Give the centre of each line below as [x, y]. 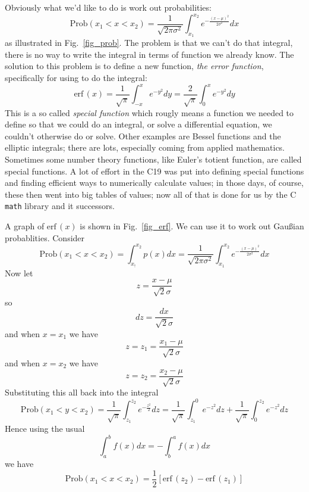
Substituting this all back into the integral [82, 392]
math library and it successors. [60, 206]
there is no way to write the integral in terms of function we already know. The [149, 54]
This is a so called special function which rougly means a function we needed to [149, 112]
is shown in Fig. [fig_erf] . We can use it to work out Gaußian [192, 225]
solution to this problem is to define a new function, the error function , [134, 66]
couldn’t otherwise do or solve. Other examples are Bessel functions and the [143, 136]
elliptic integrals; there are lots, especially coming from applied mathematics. [145, 147]
